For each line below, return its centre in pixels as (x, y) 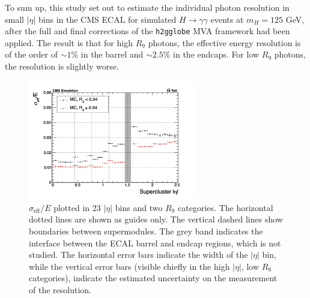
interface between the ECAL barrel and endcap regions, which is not (155, 243)
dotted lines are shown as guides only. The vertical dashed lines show (156, 219)
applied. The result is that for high (69, 42)
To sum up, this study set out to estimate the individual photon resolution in (147, 7)
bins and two (139, 207)
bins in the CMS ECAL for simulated (108, 19)
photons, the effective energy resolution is (224, 42)
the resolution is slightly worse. (62, 66)
